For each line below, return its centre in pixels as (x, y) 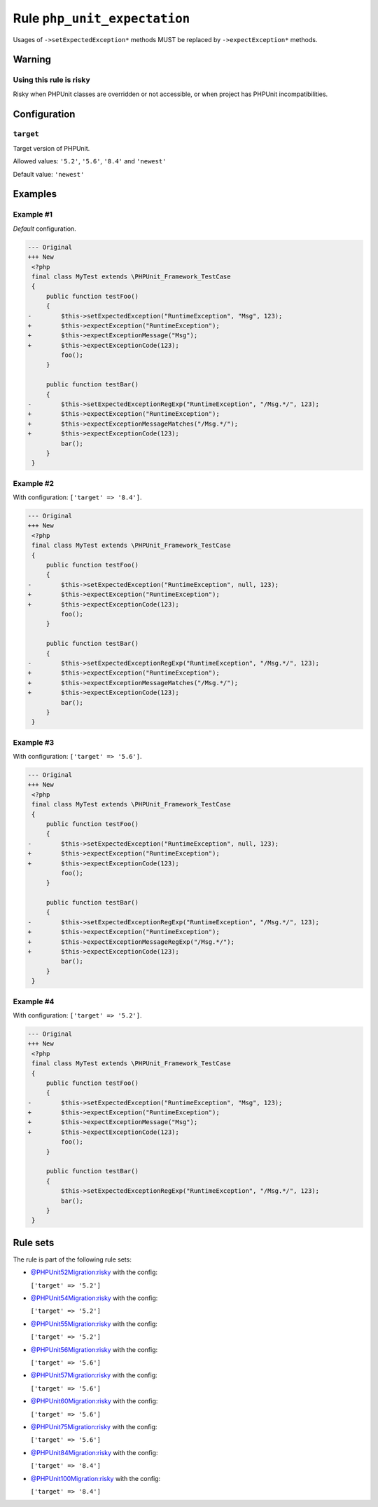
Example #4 (34, 1001)
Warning (32, 60)
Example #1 (33, 215)
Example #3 (34, 742)
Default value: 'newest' (49, 174)
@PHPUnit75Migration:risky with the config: (94, 1426)
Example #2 (34, 483)
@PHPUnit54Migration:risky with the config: (94, 1298)
